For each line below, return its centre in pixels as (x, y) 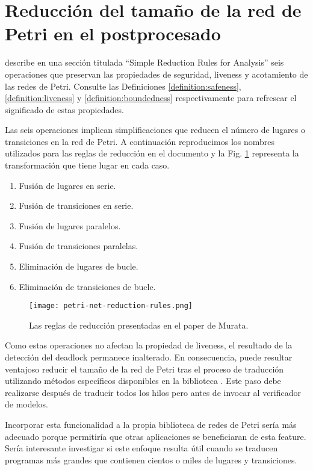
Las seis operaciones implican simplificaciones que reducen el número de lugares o (155, 130)
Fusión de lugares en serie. (67, 185)
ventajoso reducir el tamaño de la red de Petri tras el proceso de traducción (144, 369)
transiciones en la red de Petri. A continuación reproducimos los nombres (140, 141)
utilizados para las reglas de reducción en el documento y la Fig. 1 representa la (152, 153)
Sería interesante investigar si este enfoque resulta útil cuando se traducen (141, 448)
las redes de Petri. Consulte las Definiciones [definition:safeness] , (123, 86)
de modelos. (27, 404)
